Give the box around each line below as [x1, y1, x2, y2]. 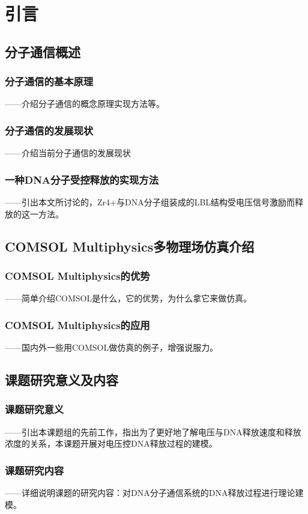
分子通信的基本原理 [5, 74, 94, 89]
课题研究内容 [5, 462, 64, 477]
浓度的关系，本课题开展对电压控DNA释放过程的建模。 [5, 437, 217, 450]
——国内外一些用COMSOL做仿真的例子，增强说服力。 [5, 341, 219, 353]
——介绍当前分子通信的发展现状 [5, 147, 131, 159]
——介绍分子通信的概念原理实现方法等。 [5, 97, 165, 110]
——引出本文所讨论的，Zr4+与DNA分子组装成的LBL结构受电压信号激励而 [5, 196, 295, 208]
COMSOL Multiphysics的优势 [5, 268, 150, 283]
